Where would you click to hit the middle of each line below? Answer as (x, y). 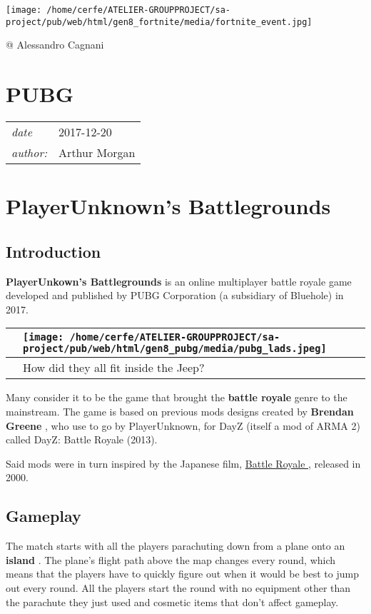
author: (30, 153)
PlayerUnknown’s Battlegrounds (168, 206)
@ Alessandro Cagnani (55, 45)
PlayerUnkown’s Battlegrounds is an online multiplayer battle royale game (179, 281)
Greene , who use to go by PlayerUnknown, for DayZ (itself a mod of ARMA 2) (183, 425)
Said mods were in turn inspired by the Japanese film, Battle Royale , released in (183, 463)
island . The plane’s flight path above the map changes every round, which (171, 559)
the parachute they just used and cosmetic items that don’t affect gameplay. (172, 602)
